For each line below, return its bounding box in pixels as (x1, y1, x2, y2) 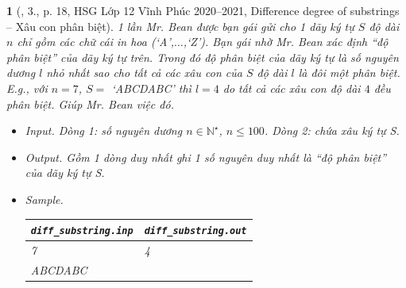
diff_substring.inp (30, 225, 133, 237)
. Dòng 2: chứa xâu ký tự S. (264, 122, 400, 139)
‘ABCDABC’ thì (111, 79, 191, 96)
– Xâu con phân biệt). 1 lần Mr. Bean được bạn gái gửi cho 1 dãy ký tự (6, 17, 354, 34)
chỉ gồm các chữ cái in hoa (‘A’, (17, 33, 174, 50)
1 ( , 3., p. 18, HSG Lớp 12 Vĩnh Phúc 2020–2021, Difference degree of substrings (6, 2, 400, 18)
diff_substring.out (144, 225, 247, 237)
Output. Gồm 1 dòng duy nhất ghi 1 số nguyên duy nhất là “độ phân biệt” (25, 148, 387, 165)
